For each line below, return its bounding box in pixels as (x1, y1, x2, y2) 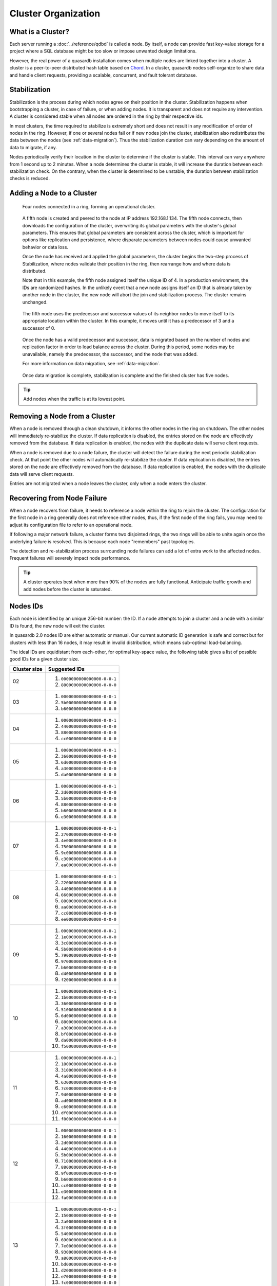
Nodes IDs (9, 602, 44, 611)
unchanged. (22, 299, 48, 305)
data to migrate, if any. (9, 144, 57, 150)
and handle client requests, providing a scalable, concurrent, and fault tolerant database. (9, 72, 197, 78)
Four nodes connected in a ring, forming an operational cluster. (22, 203, 156, 209)
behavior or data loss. (22, 244, 69, 250)
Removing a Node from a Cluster (9, 412, 115, 421)
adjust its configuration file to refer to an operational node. (9, 522, 133, 528)
